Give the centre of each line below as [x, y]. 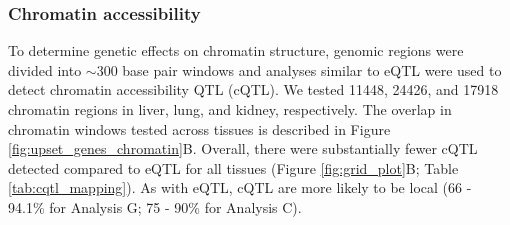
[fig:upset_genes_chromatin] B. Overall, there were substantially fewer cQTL [243, 148]
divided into [45, 69]
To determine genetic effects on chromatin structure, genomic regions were [236, 50]
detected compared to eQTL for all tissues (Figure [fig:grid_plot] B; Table [233, 167]
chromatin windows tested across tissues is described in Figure [199, 128]
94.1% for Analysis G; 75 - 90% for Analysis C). [155, 206]
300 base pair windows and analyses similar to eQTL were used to [299, 69]
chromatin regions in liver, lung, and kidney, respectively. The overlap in [230, 109]
